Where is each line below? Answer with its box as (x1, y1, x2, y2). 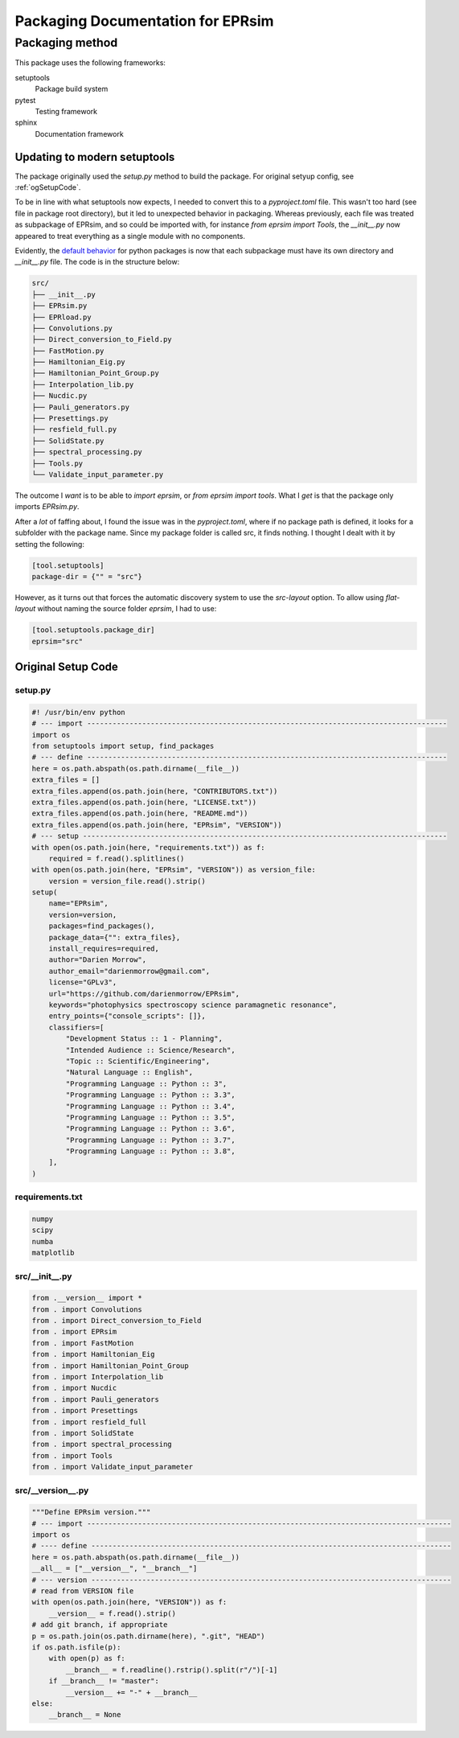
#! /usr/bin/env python (31, 708, 126, 717)
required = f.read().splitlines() (48, 853, 185, 863)
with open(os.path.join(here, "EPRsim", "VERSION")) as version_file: (31, 865, 317, 874)
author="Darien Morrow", (48, 955, 147, 964)
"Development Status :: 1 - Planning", (65, 1034, 223, 1043)
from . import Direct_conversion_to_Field (31, 1316, 202, 1325)
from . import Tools (31, 1451, 113, 1460)
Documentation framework (35, 129, 124, 138)
